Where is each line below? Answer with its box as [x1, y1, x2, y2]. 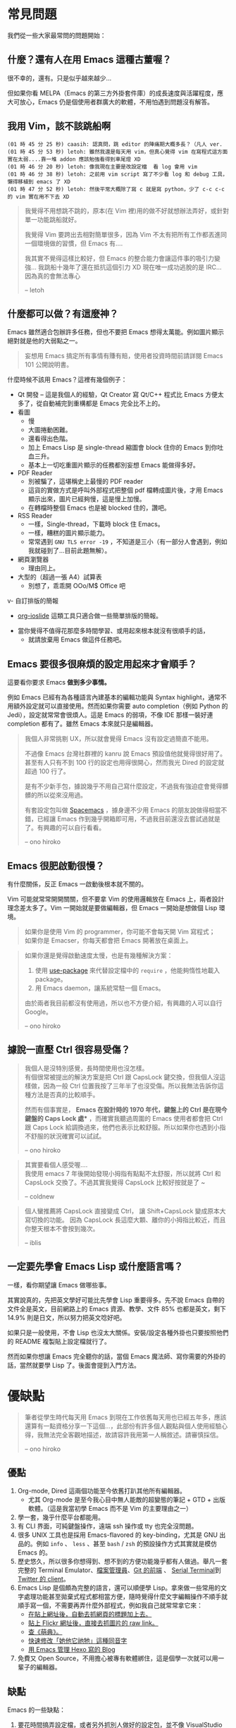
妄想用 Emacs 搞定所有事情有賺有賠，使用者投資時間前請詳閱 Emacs [24, 352, 223, 360]
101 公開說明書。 [24, 360, 73, 369]
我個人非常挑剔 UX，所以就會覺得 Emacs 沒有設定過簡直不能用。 [24, 735, 213, 743]
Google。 [24, 1007, 53, 1016]
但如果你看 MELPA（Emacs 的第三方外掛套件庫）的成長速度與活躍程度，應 [7, 89, 224, 97]
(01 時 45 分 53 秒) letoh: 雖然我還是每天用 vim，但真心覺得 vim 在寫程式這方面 [7, 148, 228, 155]
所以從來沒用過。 [37, 791, 87, 799]
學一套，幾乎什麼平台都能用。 [17, 1513, 104, 1521]
